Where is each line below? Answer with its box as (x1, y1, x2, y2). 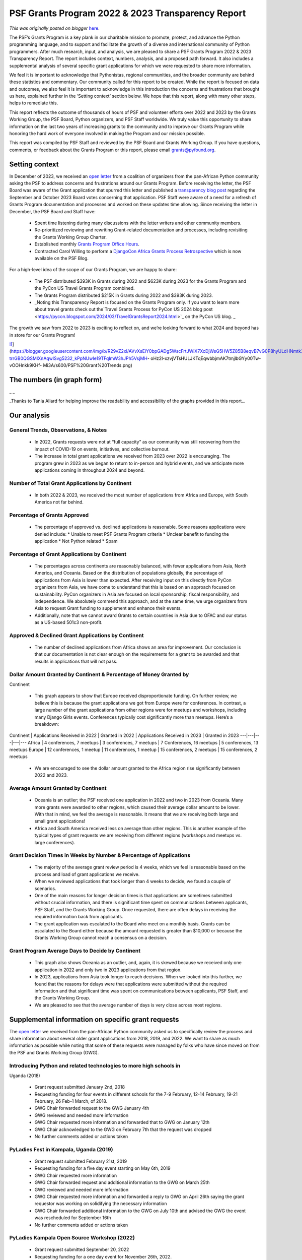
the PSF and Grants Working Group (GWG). (9, 1049, 99, 1055)
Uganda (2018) (9, 1073, 40, 1079)
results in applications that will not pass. (34, 658, 118, 664)
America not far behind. (34, 499, 84, 505)
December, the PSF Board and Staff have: (9, 208, 96, 214)
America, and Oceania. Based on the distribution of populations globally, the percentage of (34, 570, 223, 576)
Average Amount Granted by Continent (9, 785, 107, 791)
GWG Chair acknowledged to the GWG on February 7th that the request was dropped (34, 1126, 212, 1132)
